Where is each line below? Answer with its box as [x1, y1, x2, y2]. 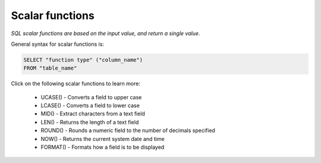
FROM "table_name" [23, 65, 77, 71]
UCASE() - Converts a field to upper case [40, 93, 142, 101]
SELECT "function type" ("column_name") [23, 57, 143, 63]
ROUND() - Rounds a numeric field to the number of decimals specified [40, 127, 215, 134]
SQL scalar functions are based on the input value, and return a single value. [11, 30, 200, 37]
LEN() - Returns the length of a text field [40, 118, 139, 126]
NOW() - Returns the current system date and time [40, 135, 165, 142]
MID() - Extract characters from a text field [40, 110, 146, 117]
